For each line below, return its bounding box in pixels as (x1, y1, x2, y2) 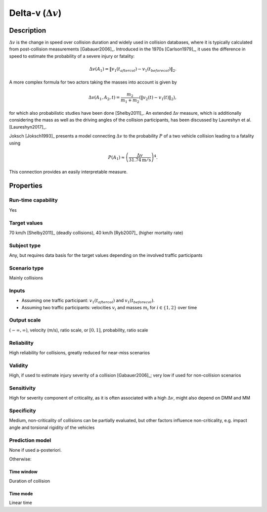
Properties (9, 182, 43, 190)
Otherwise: (9, 456, 32, 462)
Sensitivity (9, 384, 36, 391)
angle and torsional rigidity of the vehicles (9, 424, 95, 430)
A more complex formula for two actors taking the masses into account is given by (9, 79, 178, 85)
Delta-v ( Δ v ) (9, 7, 62, 18)
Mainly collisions (9, 275, 43, 281)
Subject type (9, 242, 41, 249)
